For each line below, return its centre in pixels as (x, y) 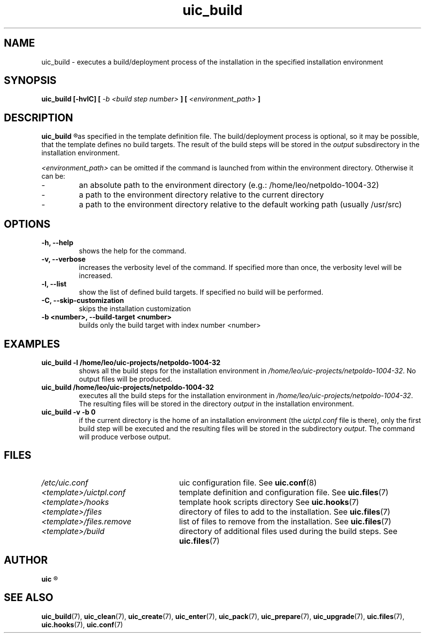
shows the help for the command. (132, 251)
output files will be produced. (125, 379)
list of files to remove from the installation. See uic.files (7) (285, 521)
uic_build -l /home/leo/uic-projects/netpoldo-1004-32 (131, 362)
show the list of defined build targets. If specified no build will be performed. (201, 292)
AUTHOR (26, 560)
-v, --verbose (64, 259)
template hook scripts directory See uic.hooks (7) (269, 502)
